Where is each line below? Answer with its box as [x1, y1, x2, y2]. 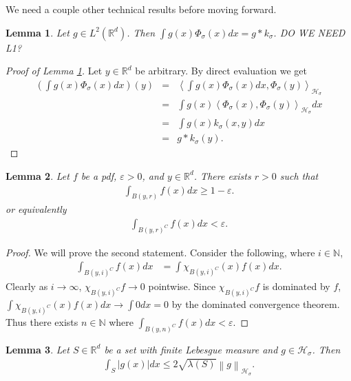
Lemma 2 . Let [6, 168, 70, 183]
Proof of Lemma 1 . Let [6, 63, 103, 78]
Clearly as [6, 279, 48, 294]
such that [279, 168, 319, 183]
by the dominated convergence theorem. [171, 297, 340, 311]
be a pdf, [81, 168, 117, 183]
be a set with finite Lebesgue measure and [104, 342, 278, 356]
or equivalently [6, 202, 67, 216]
